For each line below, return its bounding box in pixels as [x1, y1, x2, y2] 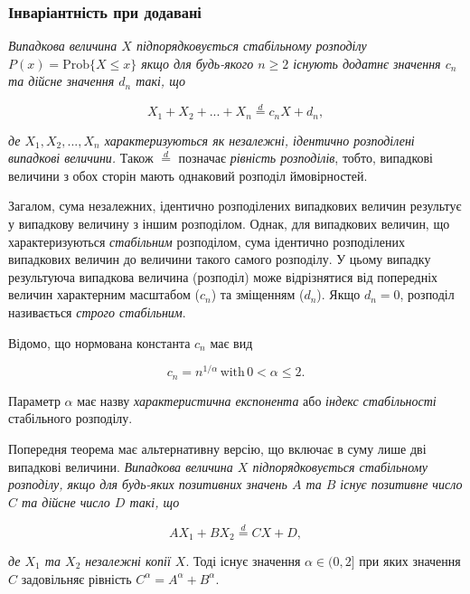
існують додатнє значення [293, 53, 441, 72]
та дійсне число [22, 492, 110, 511]
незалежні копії [85, 551, 171, 570]
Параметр [8, 391, 61, 410]
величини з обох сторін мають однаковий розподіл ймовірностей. [8, 165, 368, 184]
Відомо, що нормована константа [8, 333, 191, 352]
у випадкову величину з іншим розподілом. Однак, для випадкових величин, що [8, 214, 450, 233]
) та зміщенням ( [211, 285, 305, 304]
